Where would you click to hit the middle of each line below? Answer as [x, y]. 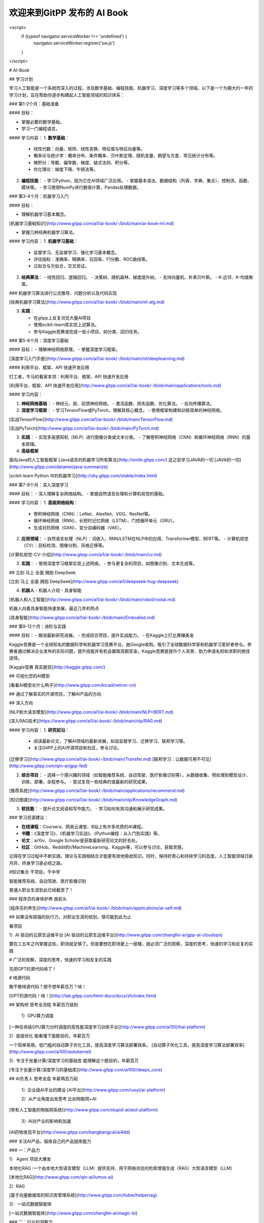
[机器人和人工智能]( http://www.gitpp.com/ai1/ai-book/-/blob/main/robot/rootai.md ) [92, 599]
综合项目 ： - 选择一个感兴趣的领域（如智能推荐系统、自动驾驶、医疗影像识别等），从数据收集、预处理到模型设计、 [136, 775]
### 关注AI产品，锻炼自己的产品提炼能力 [50, 1141]
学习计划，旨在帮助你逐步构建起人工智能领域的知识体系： [67, 95]
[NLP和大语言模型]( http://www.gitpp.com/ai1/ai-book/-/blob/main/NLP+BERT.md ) [91, 712]
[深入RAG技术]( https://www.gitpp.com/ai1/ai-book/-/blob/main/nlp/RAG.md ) [86, 721]
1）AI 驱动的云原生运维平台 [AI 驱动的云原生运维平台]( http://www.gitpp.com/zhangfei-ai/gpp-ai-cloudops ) [116, 935]
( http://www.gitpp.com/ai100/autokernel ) [50, 1052]
